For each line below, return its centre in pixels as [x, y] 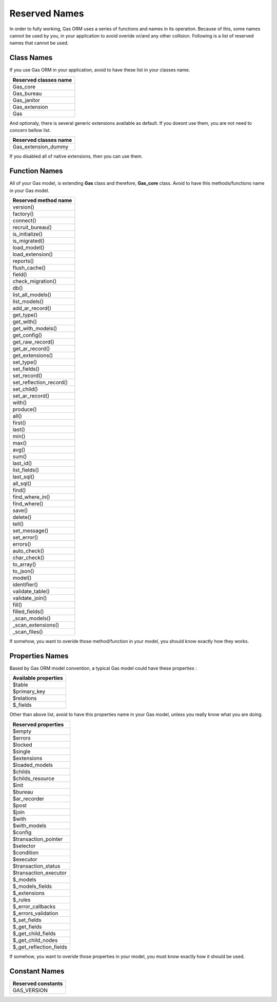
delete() [22, 517]
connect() [24, 221]
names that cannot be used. [39, 43]
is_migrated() [28, 241]
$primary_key [29, 692]
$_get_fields [27, 927]
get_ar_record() [31, 349]
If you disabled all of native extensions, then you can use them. [76, 156]
